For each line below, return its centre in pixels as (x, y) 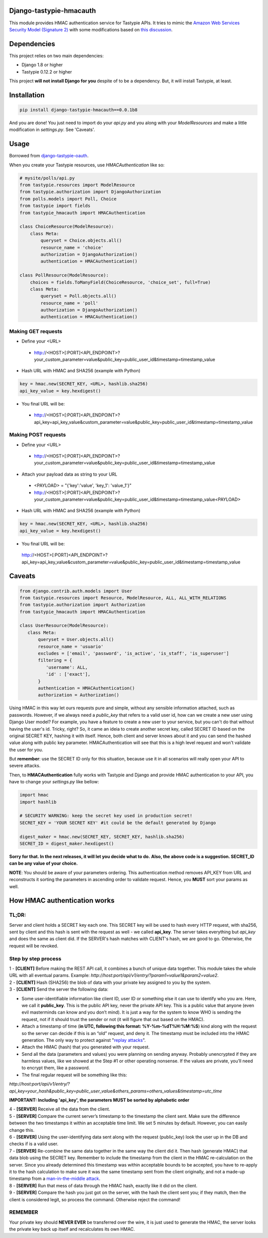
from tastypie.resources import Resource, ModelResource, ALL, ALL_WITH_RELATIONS (123, 598)
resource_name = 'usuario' (71, 646)
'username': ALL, (67, 667)
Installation (27, 95)
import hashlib (38, 802)
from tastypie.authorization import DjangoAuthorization (90, 192)
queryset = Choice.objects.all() (81, 241)
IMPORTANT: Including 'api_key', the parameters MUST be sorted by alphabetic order (99, 1100)
